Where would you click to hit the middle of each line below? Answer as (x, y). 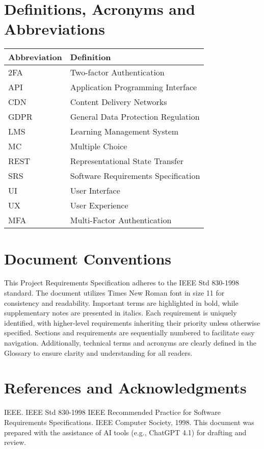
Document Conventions (88, 258)
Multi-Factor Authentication (121, 220)
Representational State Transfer (127, 161)
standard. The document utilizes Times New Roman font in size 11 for (114, 293)
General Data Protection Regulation (135, 117)
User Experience (99, 205)
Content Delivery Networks (118, 102)
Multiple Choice (99, 146)
